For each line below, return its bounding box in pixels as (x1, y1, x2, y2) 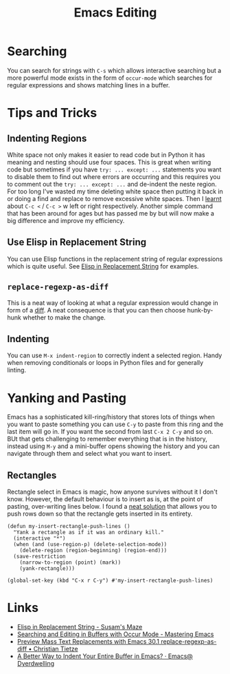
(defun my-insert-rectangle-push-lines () (7, 523, 130, 530)
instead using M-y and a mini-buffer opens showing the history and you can (7, 442, 220, 450)
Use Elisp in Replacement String (7, 236, 147, 249)
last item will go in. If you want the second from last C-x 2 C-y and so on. (7, 428, 214, 436)
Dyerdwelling (16, 660, 55, 668)
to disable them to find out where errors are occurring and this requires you (7, 172, 221, 180)
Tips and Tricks (7, 105, 97, 121)
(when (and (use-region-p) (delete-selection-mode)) (13, 541, 168, 548)
